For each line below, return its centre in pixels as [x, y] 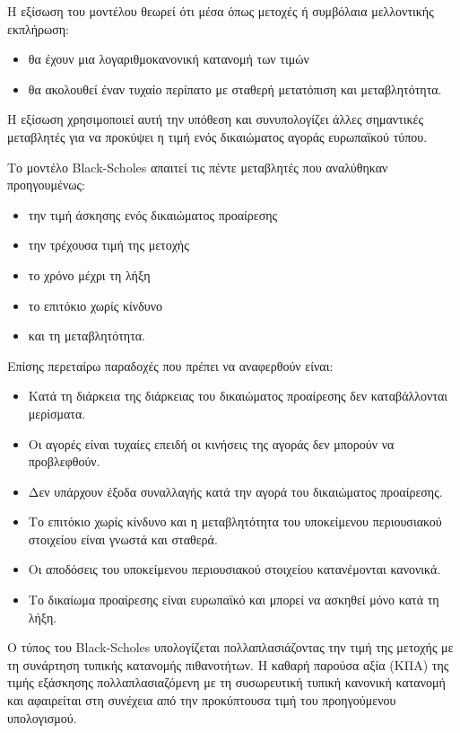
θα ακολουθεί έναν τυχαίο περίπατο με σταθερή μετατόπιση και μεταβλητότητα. [235, 88]
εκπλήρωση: [38, 28]
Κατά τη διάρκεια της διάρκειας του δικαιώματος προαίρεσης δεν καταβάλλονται [238, 396]
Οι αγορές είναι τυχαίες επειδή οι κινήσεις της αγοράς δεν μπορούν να [211, 443]
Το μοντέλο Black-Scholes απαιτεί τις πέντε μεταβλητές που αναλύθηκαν [198, 167]
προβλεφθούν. [64, 461]
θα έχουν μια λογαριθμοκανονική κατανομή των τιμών [169, 59]
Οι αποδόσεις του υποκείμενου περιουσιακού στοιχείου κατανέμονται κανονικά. [234, 569]
